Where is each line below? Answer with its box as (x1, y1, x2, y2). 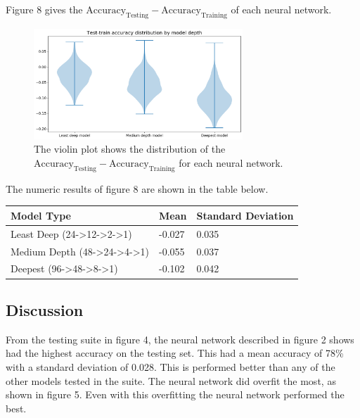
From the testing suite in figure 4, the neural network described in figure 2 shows (6, 331, 354, 346)
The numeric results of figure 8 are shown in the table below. (6, 181, 269, 196)
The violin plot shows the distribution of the (34, 141, 226, 156)
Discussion (6, 298, 84, 320)
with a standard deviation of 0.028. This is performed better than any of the (6, 359, 335, 374)
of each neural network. (231, 2, 332, 16)
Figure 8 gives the (6, 2, 83, 16)
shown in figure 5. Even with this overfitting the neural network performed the (6, 387, 345, 402)
